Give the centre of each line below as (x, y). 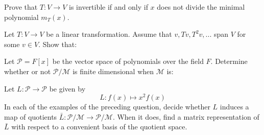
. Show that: (58, 44)
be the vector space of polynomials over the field (128, 61)
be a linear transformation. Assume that (109, 34)
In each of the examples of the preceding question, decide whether (107, 107)
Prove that (21, 7)
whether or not (28, 71)
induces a (234, 107)
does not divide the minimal (201, 7)
